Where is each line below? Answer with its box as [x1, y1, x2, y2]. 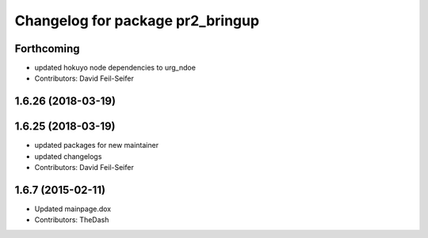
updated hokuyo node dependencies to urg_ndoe [34, 63, 196, 73]
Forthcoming [14, 42, 80, 55]
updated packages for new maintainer [34, 141, 159, 150]
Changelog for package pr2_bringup [14, 12, 260, 29]
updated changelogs [34, 151, 102, 161]
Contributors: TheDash [34, 215, 109, 225]
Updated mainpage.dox [34, 204, 111, 213]
